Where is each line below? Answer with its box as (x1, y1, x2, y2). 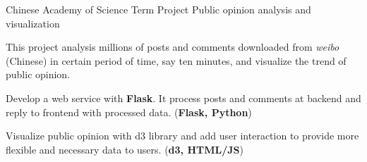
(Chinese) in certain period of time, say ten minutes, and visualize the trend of (6, 53, 347, 68)
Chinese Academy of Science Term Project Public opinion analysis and (6, 2, 311, 16)
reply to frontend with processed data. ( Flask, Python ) (6, 104, 252, 119)
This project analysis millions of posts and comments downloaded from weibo (6, 39, 339, 54)
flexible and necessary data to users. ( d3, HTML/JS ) (6, 142, 243, 156)
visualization (6, 15, 60, 30)
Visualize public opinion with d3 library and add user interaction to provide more (6, 128, 359, 143)
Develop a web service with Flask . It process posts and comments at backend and (6, 90, 361, 105)
